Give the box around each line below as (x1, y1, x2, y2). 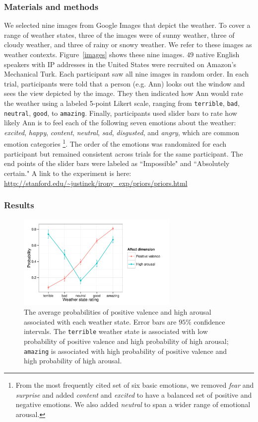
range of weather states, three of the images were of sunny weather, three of (4, 29, 235, 40)
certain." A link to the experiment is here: (4, 168, 131, 178)
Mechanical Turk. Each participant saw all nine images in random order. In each (4, 69, 249, 79)
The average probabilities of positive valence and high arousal (24, 307, 211, 317)
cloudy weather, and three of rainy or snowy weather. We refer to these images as (4, 39, 252, 50)
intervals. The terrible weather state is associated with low (24, 326, 208, 337)
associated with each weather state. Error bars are (24, 316, 177, 327)
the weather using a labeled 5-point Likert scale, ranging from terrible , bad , (4, 97, 240, 108)
